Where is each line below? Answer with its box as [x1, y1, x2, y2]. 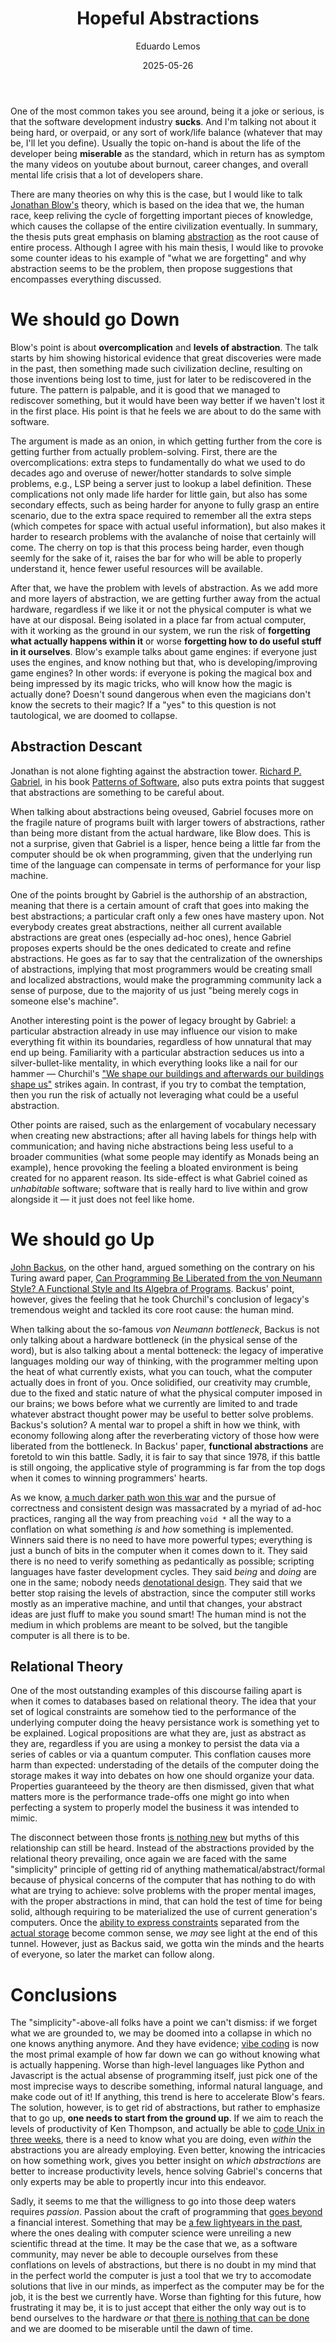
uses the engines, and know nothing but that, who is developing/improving [10, 656, 318, 668]
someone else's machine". [10, 995, 119, 1007]
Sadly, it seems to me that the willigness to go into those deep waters [10, 2195, 297, 2207]
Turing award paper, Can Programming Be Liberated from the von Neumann [10, 1272, 323, 1284]
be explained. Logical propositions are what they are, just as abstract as [10, 1727, 307, 1739]
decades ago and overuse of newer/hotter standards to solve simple [10, 467, 292, 479]
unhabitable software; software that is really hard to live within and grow [10, 1182, 309, 1194]
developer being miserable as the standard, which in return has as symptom [10, 147, 326, 159]
